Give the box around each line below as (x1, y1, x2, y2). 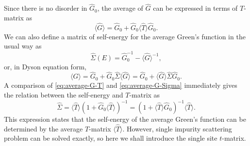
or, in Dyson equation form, (4, 61, 86, 71)
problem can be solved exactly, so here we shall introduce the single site (4, 133, 217, 143)
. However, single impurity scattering (122, 123, 232, 133)
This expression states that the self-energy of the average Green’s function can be (4, 114, 246, 124)
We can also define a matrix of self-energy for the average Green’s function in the (4, 31, 246, 41)
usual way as (4, 41, 42, 51)
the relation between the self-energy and (4, 89, 123, 99)
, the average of (97, 3, 143, 13)
